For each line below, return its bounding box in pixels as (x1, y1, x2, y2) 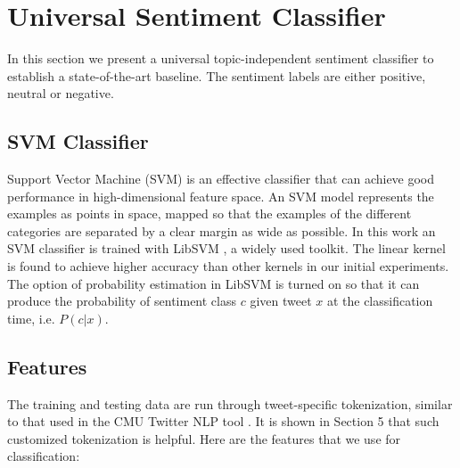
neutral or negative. (7, 84, 114, 103)
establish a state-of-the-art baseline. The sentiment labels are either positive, (7, 66, 426, 85)
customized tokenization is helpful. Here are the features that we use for (7, 429, 401, 447)
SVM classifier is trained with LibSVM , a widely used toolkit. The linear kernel (7, 239, 446, 258)
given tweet (250, 291, 312, 310)
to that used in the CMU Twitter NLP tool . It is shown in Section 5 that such (7, 412, 439, 431)
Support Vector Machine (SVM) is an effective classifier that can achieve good (7, 169, 435, 188)
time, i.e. (7, 308, 55, 327)
